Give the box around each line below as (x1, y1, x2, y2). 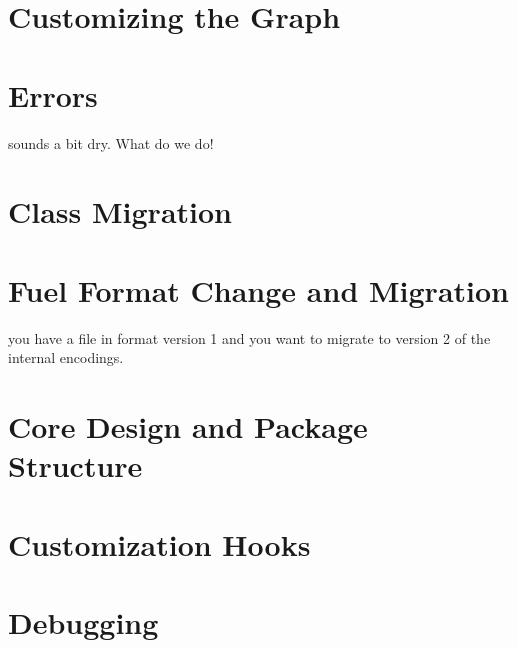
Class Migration (8, 191, 232, 232)
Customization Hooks (8, 523, 311, 564)
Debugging (8, 601, 159, 642)
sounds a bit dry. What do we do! (8, 132, 214, 153)
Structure (8, 445, 143, 486)
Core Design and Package (8, 405, 368, 446)
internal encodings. (8, 347, 124, 368)
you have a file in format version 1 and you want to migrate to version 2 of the (8, 327, 491, 348)
